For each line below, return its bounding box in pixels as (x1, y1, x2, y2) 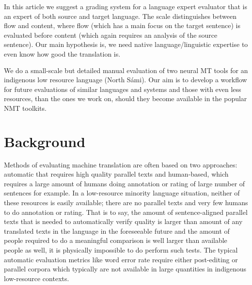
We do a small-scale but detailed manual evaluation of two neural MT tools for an (4, 65, 248, 75)
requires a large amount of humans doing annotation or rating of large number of (4, 178, 245, 188)
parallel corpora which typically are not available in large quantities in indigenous (4, 264, 247, 274)
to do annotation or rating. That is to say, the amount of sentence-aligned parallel (4, 207, 248, 217)
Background (4, 131, 86, 151)
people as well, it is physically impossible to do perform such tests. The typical (4, 245, 238, 255)
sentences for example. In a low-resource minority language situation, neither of (4, 188, 240, 198)
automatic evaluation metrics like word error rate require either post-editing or (4, 254, 238, 264)
